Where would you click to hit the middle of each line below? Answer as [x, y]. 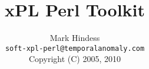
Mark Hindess [75, 38]
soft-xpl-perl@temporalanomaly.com [75, 48]
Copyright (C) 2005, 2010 [75, 59]
